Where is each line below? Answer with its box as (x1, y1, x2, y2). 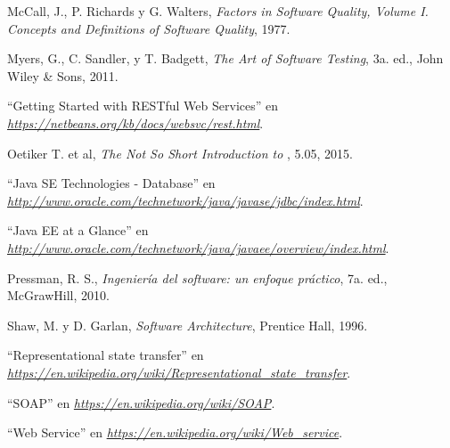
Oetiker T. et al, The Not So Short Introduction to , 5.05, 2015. (7, 143, 353, 162)
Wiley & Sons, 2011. (7, 66, 119, 85)
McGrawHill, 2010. (7, 286, 110, 305)
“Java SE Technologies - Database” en (7, 174, 216, 192)
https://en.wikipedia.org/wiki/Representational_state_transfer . (7, 362, 351, 381)
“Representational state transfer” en (7, 346, 204, 364)
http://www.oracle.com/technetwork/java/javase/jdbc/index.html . (7, 191, 364, 209)
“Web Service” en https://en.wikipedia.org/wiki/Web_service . (7, 423, 343, 442)
